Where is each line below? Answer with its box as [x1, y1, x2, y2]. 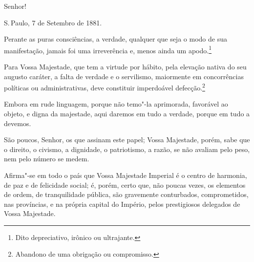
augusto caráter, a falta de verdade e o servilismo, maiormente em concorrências [4, 71, 244, 81]
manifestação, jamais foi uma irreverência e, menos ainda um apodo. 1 [4, 44, 212, 55]
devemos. [4, 118, 31, 128]
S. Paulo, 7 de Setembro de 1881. [4, 17, 102, 27]
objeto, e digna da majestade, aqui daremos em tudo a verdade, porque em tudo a [4, 109, 250, 119]
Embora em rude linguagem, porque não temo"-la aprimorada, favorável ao [4, 99, 228, 109]
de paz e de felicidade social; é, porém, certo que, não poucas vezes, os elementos [4, 179, 246, 190]
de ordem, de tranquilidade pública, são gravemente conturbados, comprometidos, [4, 189, 249, 199]
